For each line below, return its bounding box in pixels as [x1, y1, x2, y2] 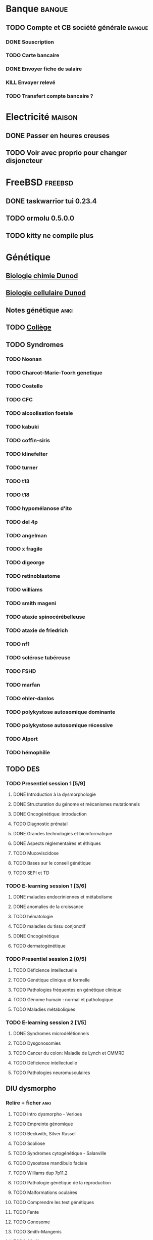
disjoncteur [6, 156, 43, 165]
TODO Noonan [6, 355, 42, 362]
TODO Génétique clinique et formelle [13, 977, 90, 983]
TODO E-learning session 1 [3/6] [6, 882, 87, 889]
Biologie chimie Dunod [6, 272, 78, 280]
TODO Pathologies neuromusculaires [13, 1070, 90, 1076]
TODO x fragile [6, 545, 43, 552]
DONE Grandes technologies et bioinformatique [13, 831, 113, 836]
